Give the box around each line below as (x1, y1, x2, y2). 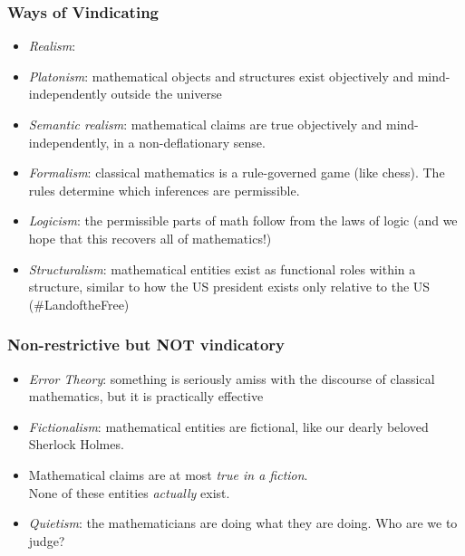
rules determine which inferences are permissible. (28, 180, 300, 199)
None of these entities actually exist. (28, 483, 230, 502)
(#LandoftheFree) (28, 294, 130, 313)
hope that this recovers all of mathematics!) (28, 228, 272, 247)
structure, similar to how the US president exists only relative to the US (28, 277, 431, 296)
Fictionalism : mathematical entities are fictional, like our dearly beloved (28, 417, 429, 436)
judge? (28, 531, 65, 550)
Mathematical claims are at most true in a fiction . (28, 465, 308, 484)
